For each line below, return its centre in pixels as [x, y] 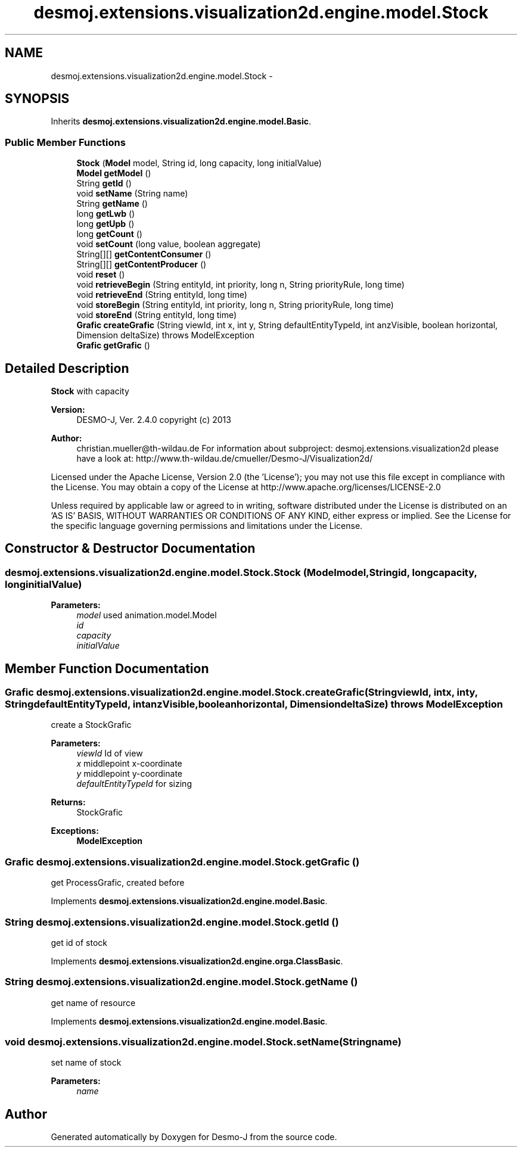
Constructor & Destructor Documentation [130, 549]
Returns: [68, 802]
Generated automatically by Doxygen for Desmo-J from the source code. [194, 1137]
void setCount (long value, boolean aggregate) [169, 244]
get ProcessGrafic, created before [118, 883]
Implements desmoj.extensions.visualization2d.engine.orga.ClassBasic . [197, 961]
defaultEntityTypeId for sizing [134, 784]
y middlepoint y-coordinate [129, 774]
